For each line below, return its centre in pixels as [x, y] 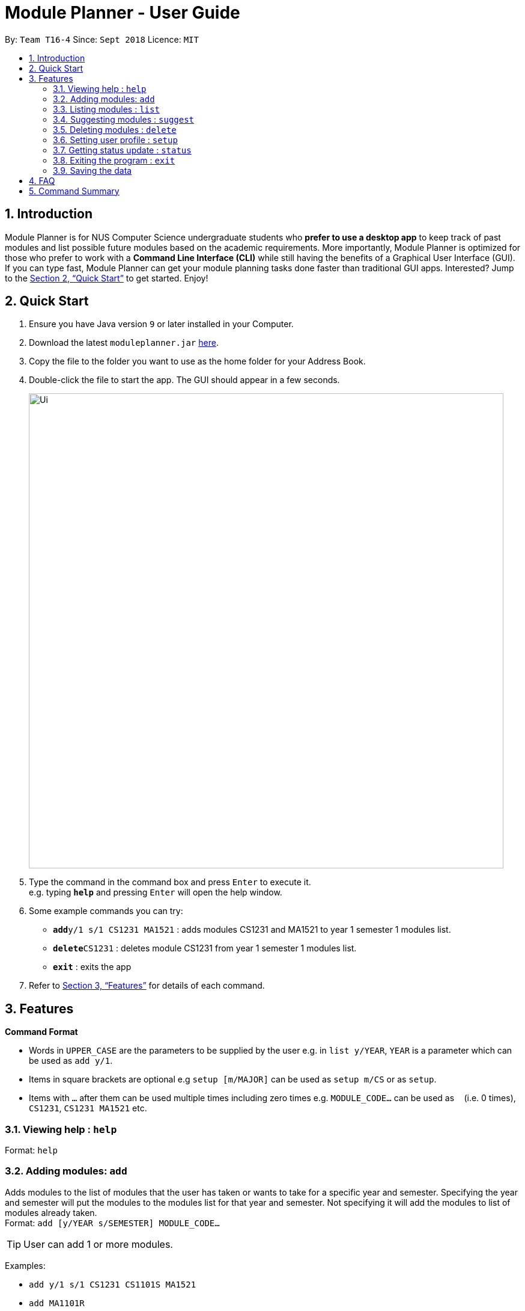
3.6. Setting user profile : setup [115, 140]
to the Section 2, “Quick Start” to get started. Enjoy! [107, 278]
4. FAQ [42, 180]
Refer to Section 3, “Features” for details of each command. [147, 986]
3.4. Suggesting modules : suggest [124, 119]
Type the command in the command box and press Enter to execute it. [170, 882]
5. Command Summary [74, 191]
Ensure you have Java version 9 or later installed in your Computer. [161, 324]
